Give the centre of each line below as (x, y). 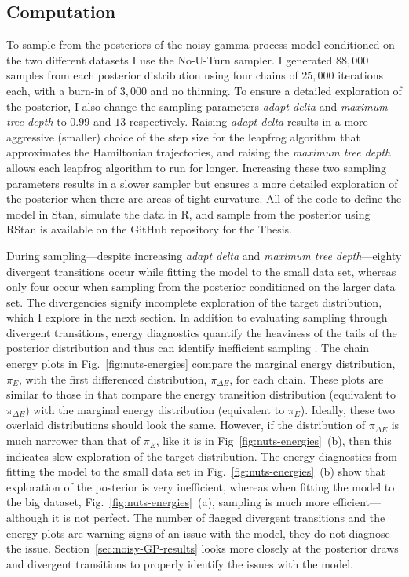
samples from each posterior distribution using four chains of (152, 75)
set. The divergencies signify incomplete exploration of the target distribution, (194, 301)
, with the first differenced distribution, (113, 379)
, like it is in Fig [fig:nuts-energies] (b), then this (274, 441)
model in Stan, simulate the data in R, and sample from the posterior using (188, 213)
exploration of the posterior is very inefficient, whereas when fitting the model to (201, 486)
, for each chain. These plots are (307, 379)
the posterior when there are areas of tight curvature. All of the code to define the (204, 198)
